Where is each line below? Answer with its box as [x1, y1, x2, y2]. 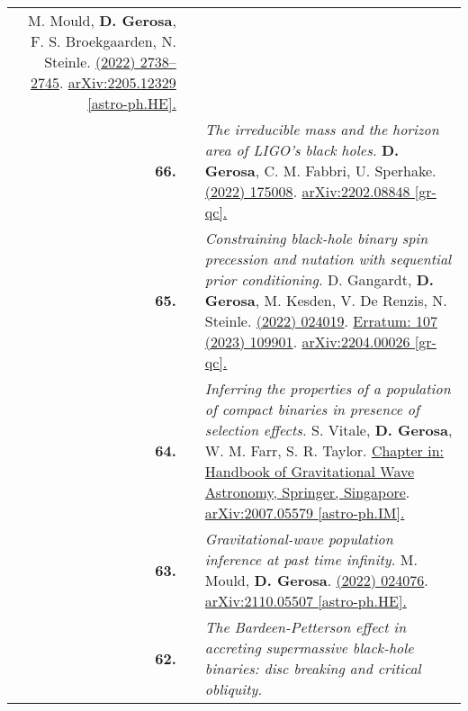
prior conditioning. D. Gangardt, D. [204, 269, 434, 290]
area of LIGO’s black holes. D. [204, 139, 400, 160]
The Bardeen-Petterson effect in [204, 616, 407, 637]
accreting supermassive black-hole [204, 637, 414, 658]
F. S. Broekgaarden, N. [30, 31, 176, 51]
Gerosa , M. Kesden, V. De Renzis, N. [204, 290, 447, 310]
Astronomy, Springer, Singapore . [204, 481, 410, 502]
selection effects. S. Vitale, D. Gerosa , [204, 419, 453, 440]
